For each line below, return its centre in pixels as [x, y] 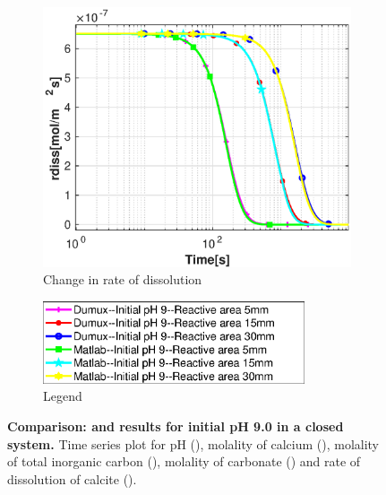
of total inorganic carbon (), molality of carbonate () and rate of [184, 461]
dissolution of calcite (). [72, 478]
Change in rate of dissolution [123, 279]
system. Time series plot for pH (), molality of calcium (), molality [193, 443]
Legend [63, 396]
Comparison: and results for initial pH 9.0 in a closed [176, 426]
